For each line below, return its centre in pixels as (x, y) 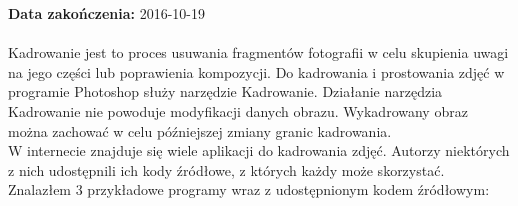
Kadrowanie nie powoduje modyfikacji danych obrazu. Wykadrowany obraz (238, 110)
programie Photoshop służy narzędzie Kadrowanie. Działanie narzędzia (225, 91)
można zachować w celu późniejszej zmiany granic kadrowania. (200, 130)
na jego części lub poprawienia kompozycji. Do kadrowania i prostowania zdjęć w (256, 71)
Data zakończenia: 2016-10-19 (107, 13)
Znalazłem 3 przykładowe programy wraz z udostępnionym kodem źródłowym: (249, 189)
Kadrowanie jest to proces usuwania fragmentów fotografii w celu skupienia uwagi (258, 52)
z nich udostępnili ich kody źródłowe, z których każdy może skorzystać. (226, 169)
